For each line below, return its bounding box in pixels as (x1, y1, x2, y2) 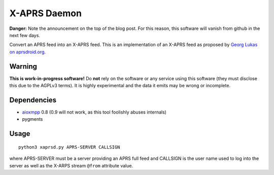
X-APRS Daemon (9, 8, 82, 19)
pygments (22, 116, 43, 122)
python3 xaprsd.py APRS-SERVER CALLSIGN (18, 144, 120, 150)
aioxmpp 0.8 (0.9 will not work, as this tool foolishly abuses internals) (22, 109, 167, 115)
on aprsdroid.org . (9, 49, 46, 55)
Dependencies (9, 95, 57, 104)
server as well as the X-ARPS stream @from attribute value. (9, 162, 133, 168)
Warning (9, 62, 38, 71)
